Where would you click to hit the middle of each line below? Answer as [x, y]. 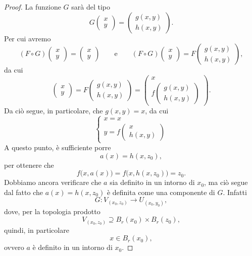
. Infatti [235, 192]
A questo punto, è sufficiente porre [58, 147]
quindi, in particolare [37, 230]
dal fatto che [23, 192]
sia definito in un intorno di [152, 182]
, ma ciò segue [226, 182]
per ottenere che [29, 165]
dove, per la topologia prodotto [52, 211]
